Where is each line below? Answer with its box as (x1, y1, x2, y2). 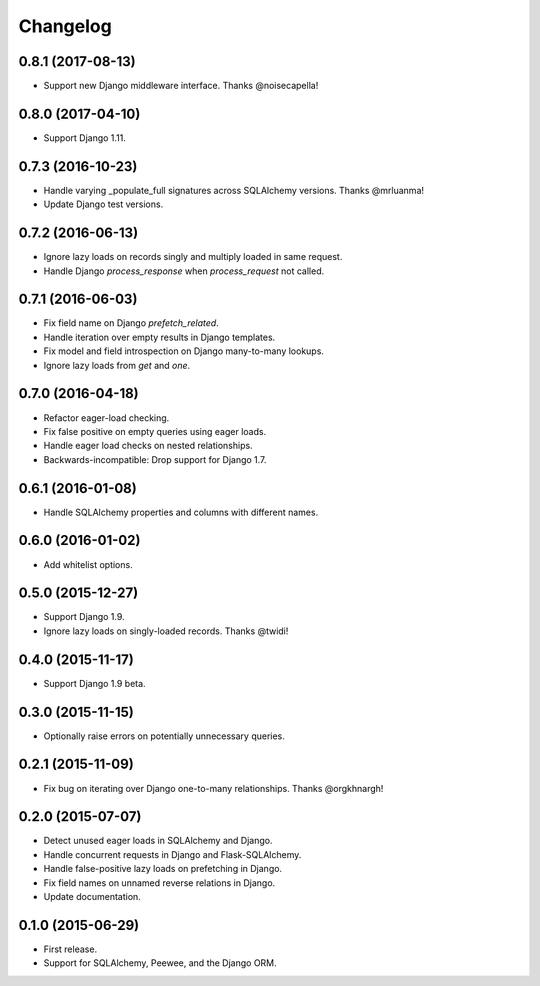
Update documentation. (43, 891, 142, 903)
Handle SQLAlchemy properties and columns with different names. (43, 506, 319, 518)
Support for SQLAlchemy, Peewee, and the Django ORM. (43, 957, 277, 969)
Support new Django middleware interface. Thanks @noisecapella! (43, 80, 319, 92)
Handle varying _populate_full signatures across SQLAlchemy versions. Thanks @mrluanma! (43, 184, 425, 196)
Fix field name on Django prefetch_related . (43, 317, 219, 329)
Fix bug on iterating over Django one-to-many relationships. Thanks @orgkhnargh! (43, 782, 384, 794)
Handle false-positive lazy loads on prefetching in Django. (43, 863, 283, 875)
